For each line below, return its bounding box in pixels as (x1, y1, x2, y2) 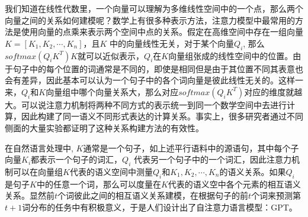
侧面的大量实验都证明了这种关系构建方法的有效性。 (5, 121, 204, 134)
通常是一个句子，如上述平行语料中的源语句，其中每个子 (83, 141, 299, 154)
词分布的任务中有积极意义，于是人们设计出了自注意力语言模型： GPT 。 (22, 200, 297, 213)
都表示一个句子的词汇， (31, 153, 123, 166)
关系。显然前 (5, 189, 54, 202)
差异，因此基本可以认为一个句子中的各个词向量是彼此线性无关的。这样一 (21, 74, 303, 86)
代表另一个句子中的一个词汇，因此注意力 (133, 153, 291, 166)
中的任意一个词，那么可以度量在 (36, 177, 161, 190)
